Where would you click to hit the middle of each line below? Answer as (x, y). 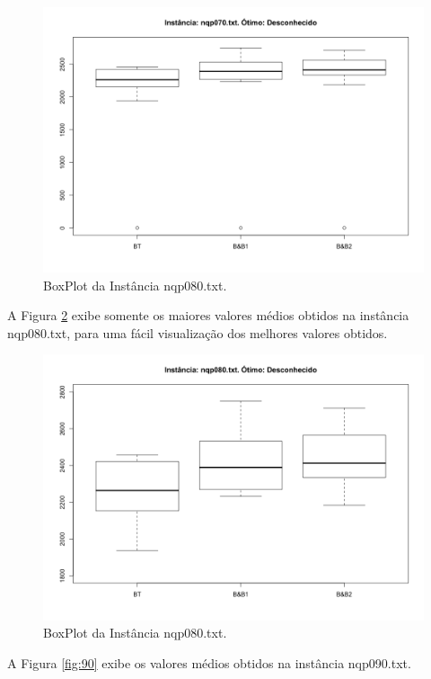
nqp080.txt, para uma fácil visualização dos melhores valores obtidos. (198, 332)
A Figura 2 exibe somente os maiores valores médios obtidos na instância (208, 315)
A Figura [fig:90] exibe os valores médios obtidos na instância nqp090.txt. (209, 662)
